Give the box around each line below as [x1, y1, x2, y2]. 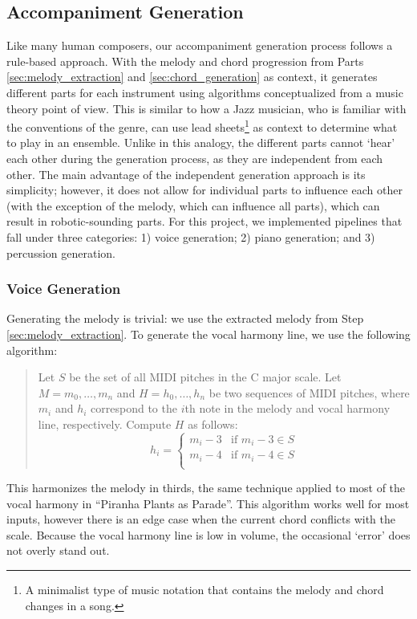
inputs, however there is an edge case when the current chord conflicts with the [6, 511, 396, 527]
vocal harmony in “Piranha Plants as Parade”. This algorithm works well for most [6, 495, 410, 511]
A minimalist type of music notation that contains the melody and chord [25, 581, 384, 598]
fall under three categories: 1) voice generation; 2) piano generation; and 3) [6, 228, 375, 245]
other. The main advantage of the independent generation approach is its [6, 165, 366, 182]
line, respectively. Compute [38, 415, 172, 432]
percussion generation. [6, 244, 115, 261]
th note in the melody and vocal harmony [184, 400, 391, 417]
